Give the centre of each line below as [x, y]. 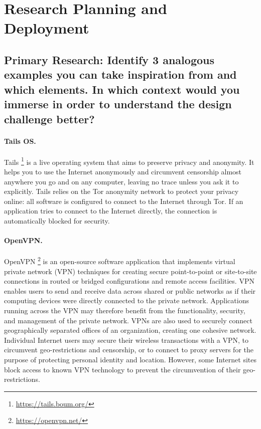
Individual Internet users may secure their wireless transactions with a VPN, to [126, 340]
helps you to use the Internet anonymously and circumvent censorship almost [123, 171]
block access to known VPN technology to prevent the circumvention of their [122, 369]
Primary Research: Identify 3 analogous [109, 59]
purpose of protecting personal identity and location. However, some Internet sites [130, 359]
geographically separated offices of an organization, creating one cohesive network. [130, 330]
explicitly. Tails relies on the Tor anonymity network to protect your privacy [121, 191]
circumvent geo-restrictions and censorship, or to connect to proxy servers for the [129, 350]
